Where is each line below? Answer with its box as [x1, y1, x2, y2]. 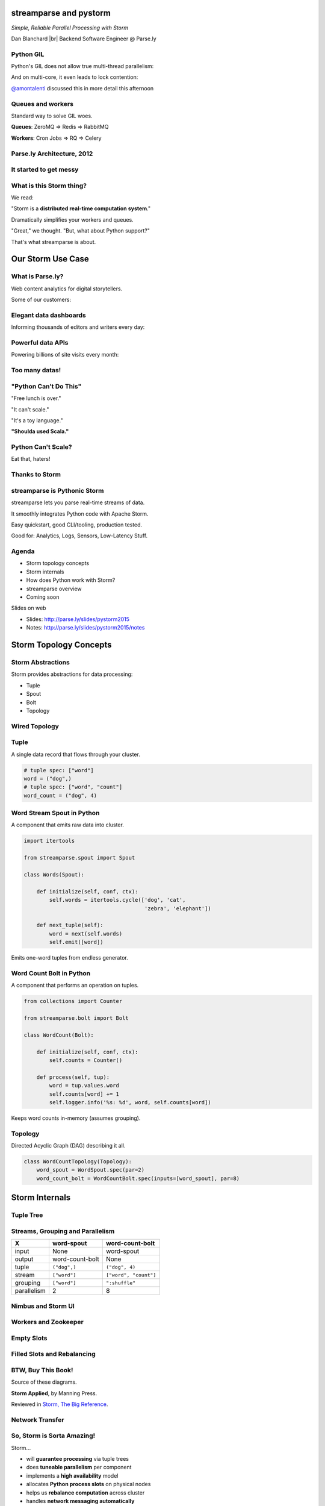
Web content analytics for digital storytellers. [11, 285, 123, 292]
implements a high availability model [26, 1472, 119, 1479]
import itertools [23, 837, 75, 845]
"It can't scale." [11, 405, 49, 413]
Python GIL [11, 50, 45, 58]
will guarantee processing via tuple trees [26, 1455, 129, 1463]
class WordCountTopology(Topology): [23, 1158, 132, 1165]
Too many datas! [11, 366, 61, 375]
